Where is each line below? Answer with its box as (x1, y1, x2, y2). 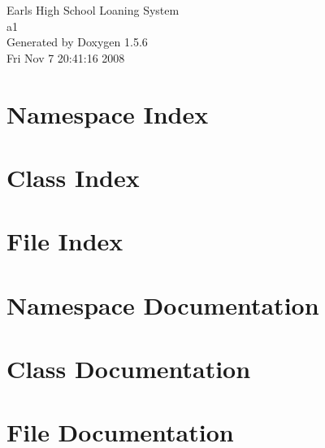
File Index (6, 224, 123, 258)
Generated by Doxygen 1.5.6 (6, 33, 148, 50)
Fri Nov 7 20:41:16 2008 (6, 49, 125, 66)
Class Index (6, 160, 140, 194)
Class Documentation (6, 352, 251, 385)
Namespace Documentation (6, 288, 319, 321)
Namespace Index (6, 97, 209, 130)
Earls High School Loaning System (6, 2, 180, 18)
